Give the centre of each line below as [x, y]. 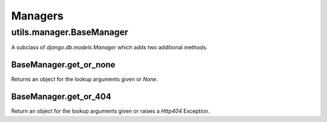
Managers [37, 16]
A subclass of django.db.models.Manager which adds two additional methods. [110, 47]
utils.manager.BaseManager [70, 32]
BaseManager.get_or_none [63, 65]
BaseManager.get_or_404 [61, 97]
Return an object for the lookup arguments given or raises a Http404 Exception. [111, 111]
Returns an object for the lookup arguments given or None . [85, 80]
